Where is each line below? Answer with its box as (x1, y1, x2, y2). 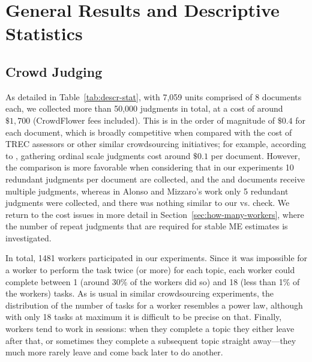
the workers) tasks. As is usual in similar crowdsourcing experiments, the (5, 287, 274, 300)
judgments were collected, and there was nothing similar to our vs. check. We (5, 196, 290, 209)
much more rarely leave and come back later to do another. (5, 346, 223, 358)
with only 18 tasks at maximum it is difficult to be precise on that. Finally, (5, 310, 282, 323)
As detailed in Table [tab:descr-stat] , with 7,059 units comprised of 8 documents (5, 90, 302, 103)
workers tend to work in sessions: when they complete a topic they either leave (5, 322, 295, 335)
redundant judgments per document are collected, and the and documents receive (5, 172, 305, 185)
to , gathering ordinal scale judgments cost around (5, 149, 191, 161)
